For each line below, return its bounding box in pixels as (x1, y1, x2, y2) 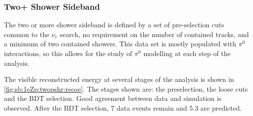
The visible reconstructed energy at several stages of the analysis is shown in (4, 74, 234, 84)
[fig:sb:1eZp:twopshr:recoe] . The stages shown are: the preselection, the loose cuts (4, 83, 248, 94)
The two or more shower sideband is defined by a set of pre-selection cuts (4, 19, 224, 30)
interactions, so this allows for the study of (4, 48, 132, 58)
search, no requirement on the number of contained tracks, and (60, 29, 249, 39)
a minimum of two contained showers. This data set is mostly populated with (4, 39, 236, 49)
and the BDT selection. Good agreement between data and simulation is (4, 93, 222, 103)
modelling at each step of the (143, 48, 231, 58)
